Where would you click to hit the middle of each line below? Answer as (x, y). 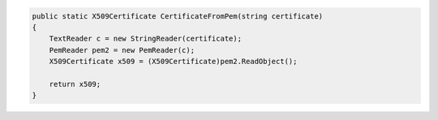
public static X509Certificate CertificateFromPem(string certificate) (178, 16)
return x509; (75, 84)
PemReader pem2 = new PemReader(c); (122, 50)
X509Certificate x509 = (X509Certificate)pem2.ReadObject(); (173, 62)
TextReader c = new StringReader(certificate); (146, 39)
